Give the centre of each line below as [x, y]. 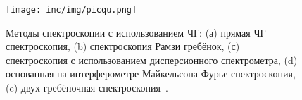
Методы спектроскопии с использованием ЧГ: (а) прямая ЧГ [136, 32]
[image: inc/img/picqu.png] [71, 10]
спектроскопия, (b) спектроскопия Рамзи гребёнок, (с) [123, 46]
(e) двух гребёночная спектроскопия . [87, 88]
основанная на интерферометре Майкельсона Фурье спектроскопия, [151, 74]
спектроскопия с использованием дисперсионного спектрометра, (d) [152, 60]
